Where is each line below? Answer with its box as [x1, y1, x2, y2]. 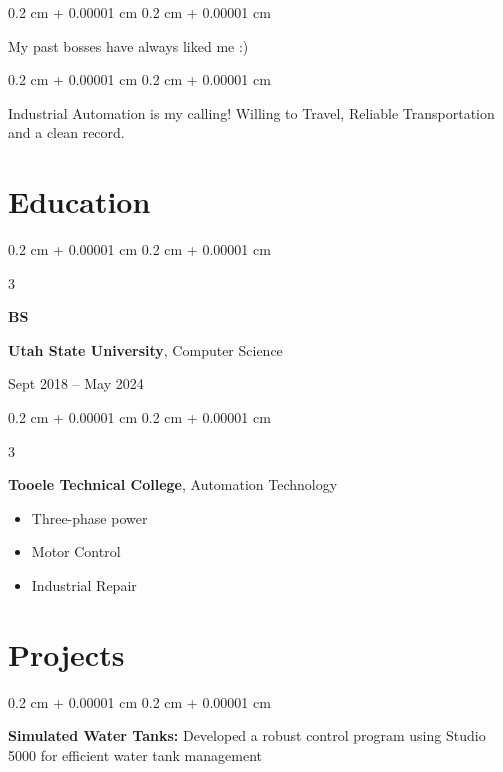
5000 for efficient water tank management [8, 744, 262, 765]
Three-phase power [31, 507, 148, 528]
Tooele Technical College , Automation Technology [8, 474, 338, 495]
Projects [8, 633, 125, 674]
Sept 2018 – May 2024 [8, 373, 144, 394]
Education [8, 181, 151, 222]
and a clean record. [8, 122, 125, 143]
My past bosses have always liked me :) [8, 35, 249, 56]
